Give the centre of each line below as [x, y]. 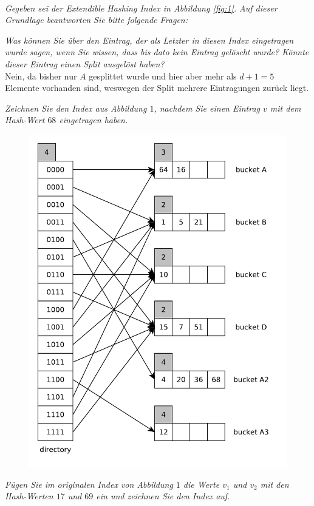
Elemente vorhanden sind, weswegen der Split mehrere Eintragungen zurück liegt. [157, 88]
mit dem [285, 108]
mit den [275, 484]
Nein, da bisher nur [41, 76]
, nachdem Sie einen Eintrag [207, 108]
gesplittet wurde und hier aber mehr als [163, 76]
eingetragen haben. [94, 120]
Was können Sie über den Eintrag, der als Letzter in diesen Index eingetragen [149, 40]
